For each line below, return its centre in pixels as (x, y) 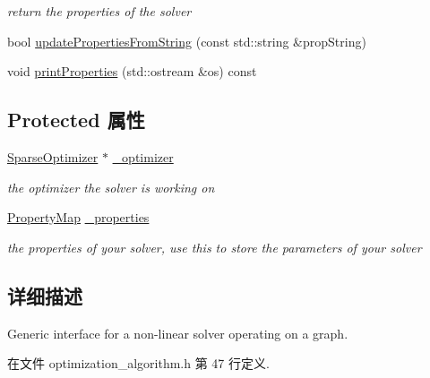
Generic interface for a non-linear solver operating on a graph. (178, 333)
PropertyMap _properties (78, 217)
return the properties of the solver (99, 11)
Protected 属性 (76, 120)
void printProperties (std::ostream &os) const (132, 71)
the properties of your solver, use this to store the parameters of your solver (215, 247)
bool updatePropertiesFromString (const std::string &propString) (187, 41)
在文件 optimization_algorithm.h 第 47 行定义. (138, 363)
